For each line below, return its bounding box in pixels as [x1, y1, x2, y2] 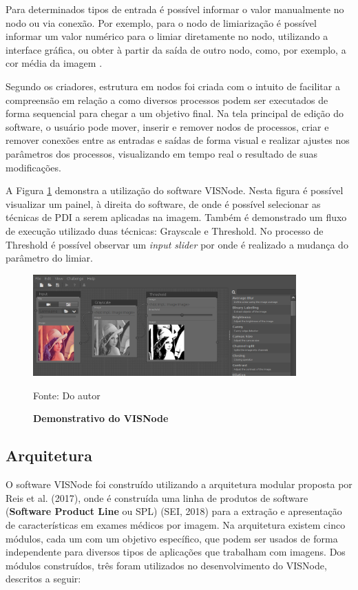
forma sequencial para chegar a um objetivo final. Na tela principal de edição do [6, 106, 344, 120]
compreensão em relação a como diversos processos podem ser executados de [6, 92, 328, 107]
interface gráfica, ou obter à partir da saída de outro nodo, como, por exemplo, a [6, 42, 346, 56]
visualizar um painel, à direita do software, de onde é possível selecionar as [6, 196, 321, 211]
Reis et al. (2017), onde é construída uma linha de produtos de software [6, 490, 308, 505]
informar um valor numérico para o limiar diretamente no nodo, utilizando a [6, 29, 328, 43]
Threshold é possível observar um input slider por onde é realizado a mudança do [6, 237, 348, 251]
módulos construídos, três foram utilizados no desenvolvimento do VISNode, [6, 558, 327, 572]
